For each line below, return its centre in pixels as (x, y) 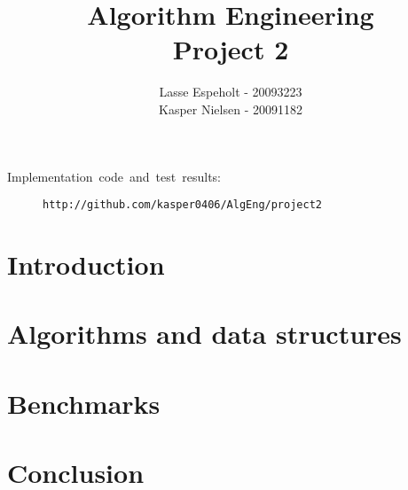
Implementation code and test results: (114, 176)
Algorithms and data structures (204, 334)
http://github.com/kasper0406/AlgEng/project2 (182, 205)
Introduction (86, 264)
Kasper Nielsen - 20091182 (231, 109)
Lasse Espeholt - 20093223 (231, 92)
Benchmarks (84, 403)
